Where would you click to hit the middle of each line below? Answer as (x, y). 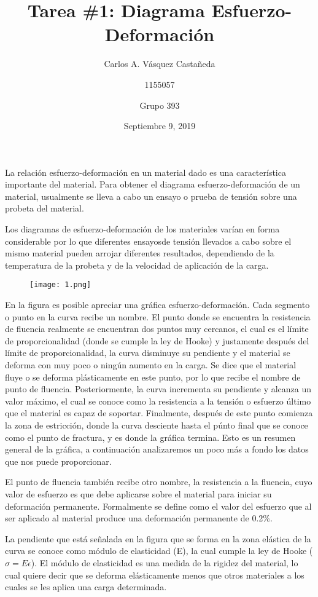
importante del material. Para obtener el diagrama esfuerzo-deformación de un (153, 184)
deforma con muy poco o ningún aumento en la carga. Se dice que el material (151, 365)
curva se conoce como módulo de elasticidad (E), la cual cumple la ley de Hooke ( (159, 551)
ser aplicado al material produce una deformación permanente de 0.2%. (139, 518)
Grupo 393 (160, 105)
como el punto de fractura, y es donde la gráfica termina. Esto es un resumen (150, 437)
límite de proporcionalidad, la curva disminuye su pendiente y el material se (148, 353)
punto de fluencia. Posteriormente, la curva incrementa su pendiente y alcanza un (158, 389)
